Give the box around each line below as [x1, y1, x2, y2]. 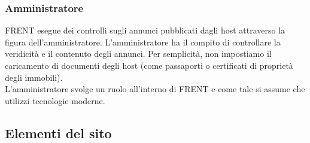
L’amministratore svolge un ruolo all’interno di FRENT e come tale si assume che [5, 83, 305, 95]
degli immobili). [5, 71, 63, 83]
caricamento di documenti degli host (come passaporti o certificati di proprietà [5, 59, 293, 71]
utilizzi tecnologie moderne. [5, 94, 105, 107]
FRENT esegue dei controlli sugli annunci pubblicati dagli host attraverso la [5, 24, 285, 36]
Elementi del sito [5, 123, 112, 142]
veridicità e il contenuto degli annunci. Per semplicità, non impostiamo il [5, 47, 272, 60]
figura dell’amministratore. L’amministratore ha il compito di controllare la [5, 35, 281, 48]
